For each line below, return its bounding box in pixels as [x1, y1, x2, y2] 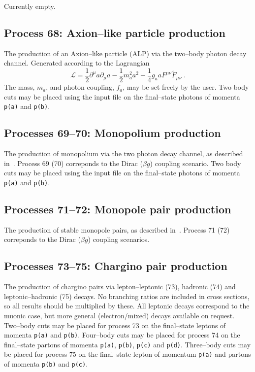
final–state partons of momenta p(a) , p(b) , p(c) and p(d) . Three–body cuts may [4, 339, 251, 349]
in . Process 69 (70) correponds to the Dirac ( [4, 158, 143, 168]
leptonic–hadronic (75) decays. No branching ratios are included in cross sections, [4, 291, 250, 301]
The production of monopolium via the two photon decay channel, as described [4, 148, 243, 159]
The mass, [4, 82, 35, 92]
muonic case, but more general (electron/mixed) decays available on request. [4, 310, 235, 320]
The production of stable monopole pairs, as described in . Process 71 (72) [4, 224, 230, 235]
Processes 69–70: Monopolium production [4, 125, 221, 140]
